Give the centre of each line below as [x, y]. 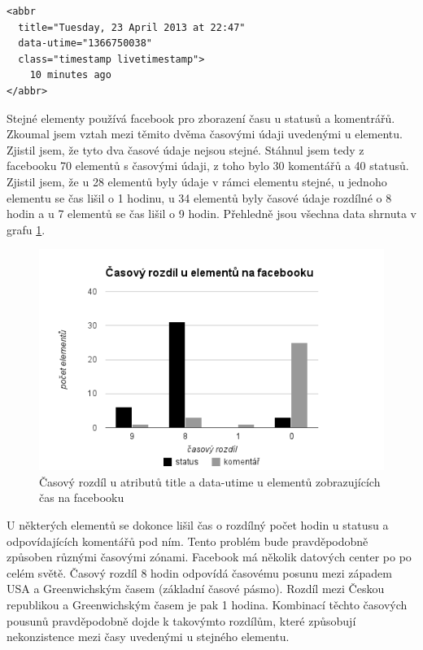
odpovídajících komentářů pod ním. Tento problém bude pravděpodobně [188, 541]
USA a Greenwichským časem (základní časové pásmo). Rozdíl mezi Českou [196, 589]
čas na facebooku [82, 497]
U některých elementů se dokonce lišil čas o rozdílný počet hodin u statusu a [198, 524]
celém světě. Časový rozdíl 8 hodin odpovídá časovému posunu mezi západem [199, 572]
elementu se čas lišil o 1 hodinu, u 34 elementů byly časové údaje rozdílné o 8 [199, 197]
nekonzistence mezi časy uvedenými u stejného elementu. [148, 637]
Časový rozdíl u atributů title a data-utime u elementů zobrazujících [210, 481]
